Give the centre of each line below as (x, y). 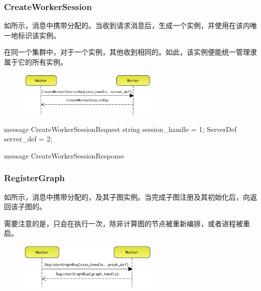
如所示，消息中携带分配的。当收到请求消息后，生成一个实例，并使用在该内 (127, 25)
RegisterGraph (35, 178)
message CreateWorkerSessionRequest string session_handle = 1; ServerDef (120, 129)
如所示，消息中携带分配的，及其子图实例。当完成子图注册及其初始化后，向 (127, 196)
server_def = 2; (28, 139)
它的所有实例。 (42, 62)
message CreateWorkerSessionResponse (64, 155)
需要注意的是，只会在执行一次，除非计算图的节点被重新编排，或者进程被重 (127, 223)
